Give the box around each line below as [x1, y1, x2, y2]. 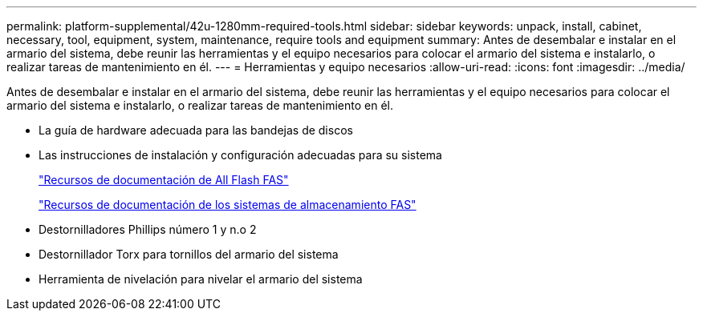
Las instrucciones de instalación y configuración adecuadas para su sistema [39, 148, 442, 162]
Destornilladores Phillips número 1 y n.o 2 [39, 223, 257, 236]
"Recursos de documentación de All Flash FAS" [39, 173, 289, 187]
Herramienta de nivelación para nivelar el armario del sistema [39, 272, 363, 286]
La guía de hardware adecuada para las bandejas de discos [39, 123, 353, 137]
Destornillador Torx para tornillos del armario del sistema [39, 247, 339, 261]
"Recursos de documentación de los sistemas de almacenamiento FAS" [39, 198, 417, 211]
